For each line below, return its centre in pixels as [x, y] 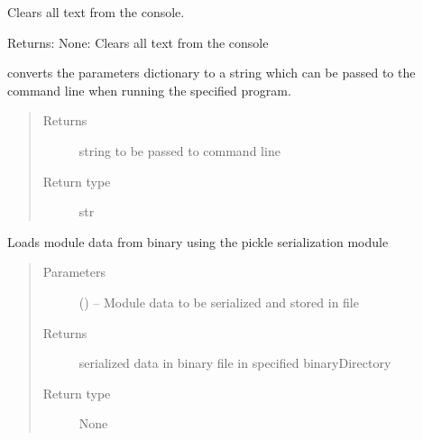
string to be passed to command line [179, 150]
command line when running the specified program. [149, 90]
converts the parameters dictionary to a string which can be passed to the [211, 73]
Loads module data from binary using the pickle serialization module [198, 241]
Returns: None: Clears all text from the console [138, 42]
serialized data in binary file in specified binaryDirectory [235, 363]
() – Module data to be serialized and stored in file [219, 302]
